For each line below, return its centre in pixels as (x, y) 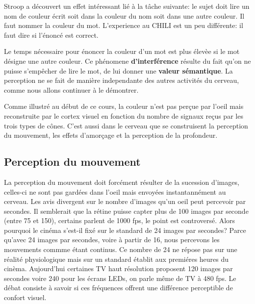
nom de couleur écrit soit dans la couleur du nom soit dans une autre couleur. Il (124, 15)
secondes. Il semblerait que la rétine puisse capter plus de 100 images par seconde (126, 211)
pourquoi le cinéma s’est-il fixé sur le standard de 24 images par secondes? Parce (125, 230)
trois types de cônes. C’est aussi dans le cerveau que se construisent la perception (126, 125)
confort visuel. (25, 297)
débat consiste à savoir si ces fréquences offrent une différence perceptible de (118, 288)
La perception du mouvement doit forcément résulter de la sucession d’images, (122, 182)
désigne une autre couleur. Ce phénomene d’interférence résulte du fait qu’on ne (127, 61)
